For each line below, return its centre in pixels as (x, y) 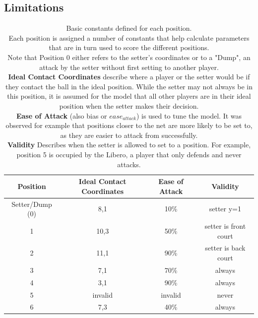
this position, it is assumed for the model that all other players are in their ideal (129, 96)
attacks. (129, 164)
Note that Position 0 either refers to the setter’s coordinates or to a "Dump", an (129, 57)
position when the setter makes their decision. (129, 105)
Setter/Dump (32, 204)
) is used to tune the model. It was (189, 115)
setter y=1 (225, 209)
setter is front (225, 225)
